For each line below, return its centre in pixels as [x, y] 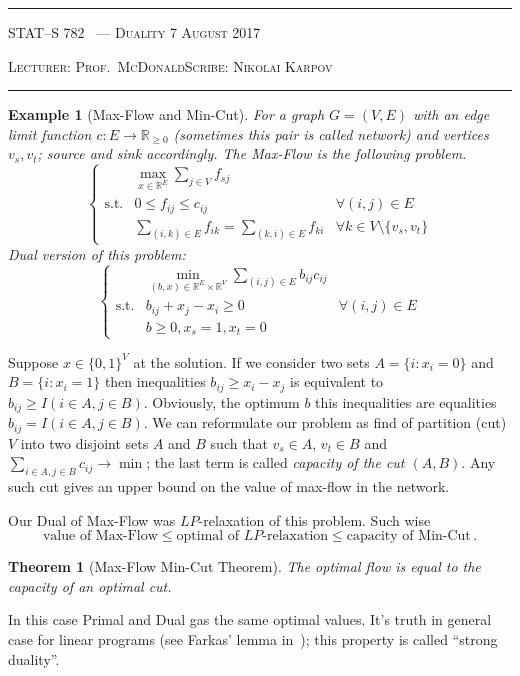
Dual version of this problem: [97, 253]
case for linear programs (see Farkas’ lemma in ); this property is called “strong [253, 638]
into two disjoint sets [84, 442]
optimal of [208, 536]
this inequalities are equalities [406, 401]
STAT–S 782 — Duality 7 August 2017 [134, 32]
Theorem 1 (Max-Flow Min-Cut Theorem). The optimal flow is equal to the [244, 566]
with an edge [451, 114]
